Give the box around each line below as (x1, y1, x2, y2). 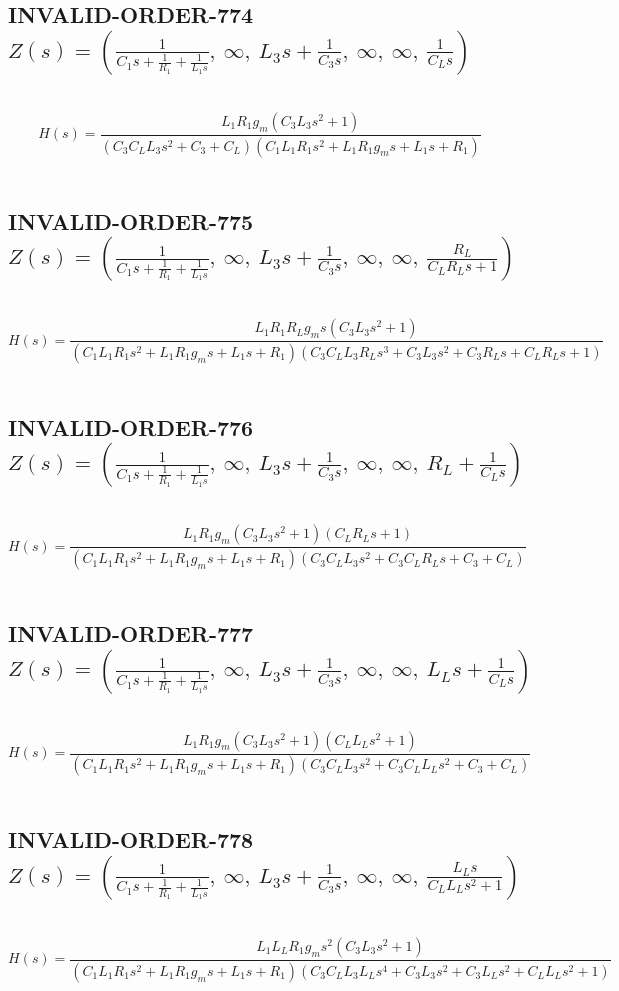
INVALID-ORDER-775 (8, 205, 254, 236)
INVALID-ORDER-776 (8, 411, 254, 442)
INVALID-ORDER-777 (8, 618, 254, 649)
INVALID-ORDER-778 (8, 824, 254, 855)
